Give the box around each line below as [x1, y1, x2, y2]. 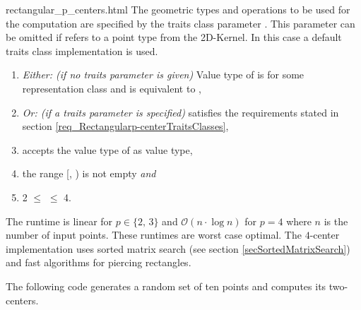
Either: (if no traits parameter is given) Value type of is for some [22, 67, 304, 82]
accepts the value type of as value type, [22, 142, 193, 157]
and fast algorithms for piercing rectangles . [6, 255, 191, 270]
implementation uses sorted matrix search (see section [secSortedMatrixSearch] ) [6, 241, 350, 256]
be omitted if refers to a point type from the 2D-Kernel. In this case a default [6, 30, 342, 44]
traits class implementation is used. [6, 43, 158, 58]
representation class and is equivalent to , [22, 81, 201, 95]
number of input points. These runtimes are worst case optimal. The [6, 227, 302, 242]
